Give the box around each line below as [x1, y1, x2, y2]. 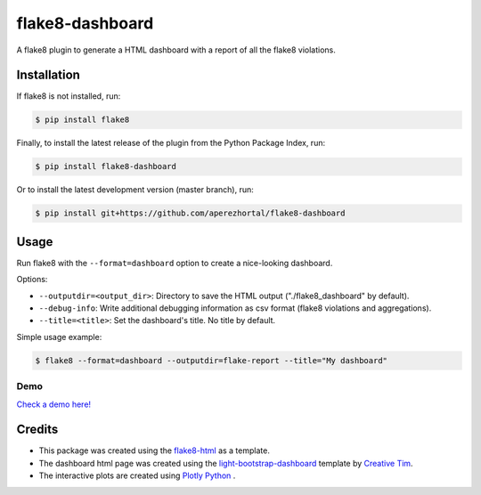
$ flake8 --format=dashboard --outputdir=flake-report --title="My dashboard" [35, 355, 387, 365]
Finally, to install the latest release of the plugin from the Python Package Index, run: [16, 138, 325, 149]
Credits [16, 422, 59, 437]
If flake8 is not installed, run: [16, 91, 121, 101]
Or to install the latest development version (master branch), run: [16, 184, 254, 195]
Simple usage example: [16, 331, 102, 342]
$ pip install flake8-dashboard [35, 161, 177, 172]
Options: [16, 274, 48, 285]
